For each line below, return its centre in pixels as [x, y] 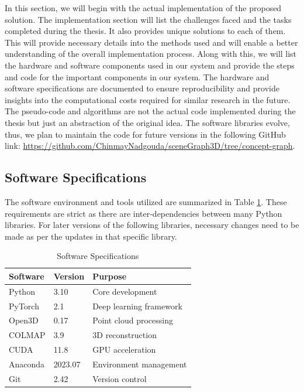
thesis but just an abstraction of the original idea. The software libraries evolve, [147, 122]
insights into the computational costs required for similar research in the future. [148, 99]
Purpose [110, 276]
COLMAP [27, 335]
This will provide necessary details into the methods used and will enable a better [151, 42]
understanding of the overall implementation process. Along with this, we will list [151, 54]
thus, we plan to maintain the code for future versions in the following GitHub [145, 134]
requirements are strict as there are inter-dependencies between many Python [144, 213]
